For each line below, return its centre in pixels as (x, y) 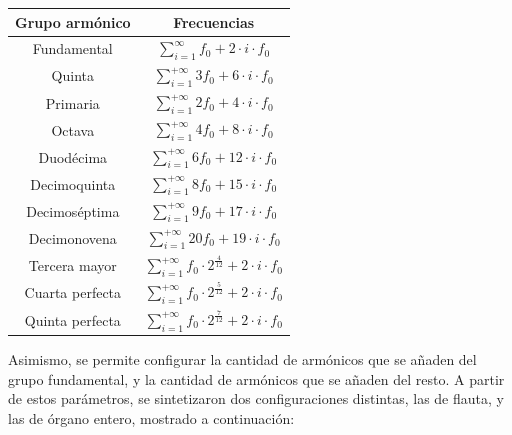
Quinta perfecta (72, 319)
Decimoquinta (73, 183)
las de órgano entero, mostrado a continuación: (151, 417)
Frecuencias (214, 21)
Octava (73, 129)
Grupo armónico (73, 21)
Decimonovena (72, 237)
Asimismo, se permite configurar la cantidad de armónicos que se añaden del (242, 359)
